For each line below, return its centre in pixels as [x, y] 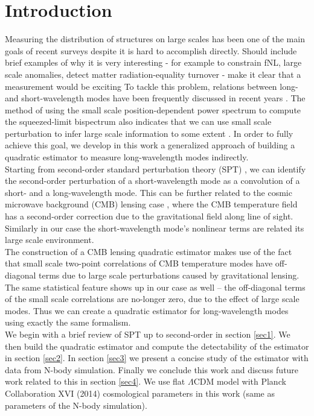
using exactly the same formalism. [68, 322]
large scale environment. [50, 240]
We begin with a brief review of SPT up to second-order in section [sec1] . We [148, 334]
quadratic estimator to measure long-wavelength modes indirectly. [127, 157]
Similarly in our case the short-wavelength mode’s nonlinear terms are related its [155, 228]
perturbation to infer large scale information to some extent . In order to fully [149, 133]
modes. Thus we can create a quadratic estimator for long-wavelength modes [147, 310]
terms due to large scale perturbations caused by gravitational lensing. [169, 275]
